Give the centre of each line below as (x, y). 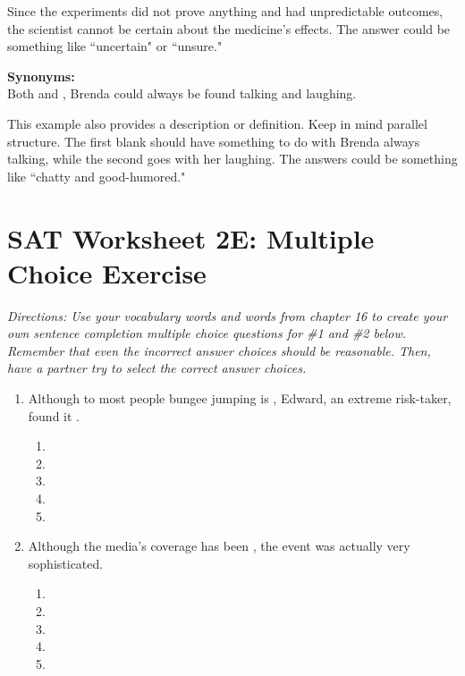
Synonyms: (41, 76)
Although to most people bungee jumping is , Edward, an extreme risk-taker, (240, 398)
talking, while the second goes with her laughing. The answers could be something (232, 159)
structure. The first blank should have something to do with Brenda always (214, 141)
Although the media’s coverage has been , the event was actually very (219, 546)
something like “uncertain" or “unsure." (115, 46)
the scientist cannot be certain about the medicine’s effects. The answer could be (229, 28)
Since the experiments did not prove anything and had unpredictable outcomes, (225, 11)
